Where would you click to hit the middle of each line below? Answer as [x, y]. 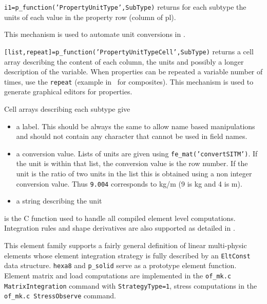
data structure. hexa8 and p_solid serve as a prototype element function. [120, 265]
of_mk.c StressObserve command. [60, 296]
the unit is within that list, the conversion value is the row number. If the [132, 163]
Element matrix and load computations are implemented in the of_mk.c [118, 275]
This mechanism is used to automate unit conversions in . [95, 34]
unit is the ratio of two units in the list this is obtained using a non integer [134, 173]
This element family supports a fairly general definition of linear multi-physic [126, 245]
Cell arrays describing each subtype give [67, 108]
